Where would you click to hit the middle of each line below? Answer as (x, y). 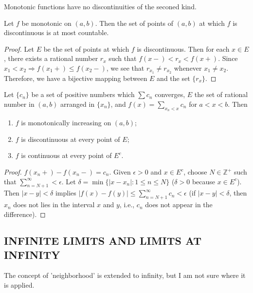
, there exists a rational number (51, 58)
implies (66, 193)
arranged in (78, 104)
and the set (173, 78)
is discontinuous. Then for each (183, 49)
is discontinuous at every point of (71, 139)
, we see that (125, 68)
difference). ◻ (25, 214)
